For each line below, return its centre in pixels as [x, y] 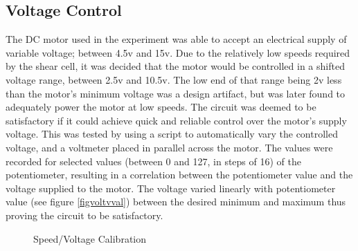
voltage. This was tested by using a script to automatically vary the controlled [172, 134]
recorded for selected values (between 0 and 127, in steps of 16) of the [153, 161]
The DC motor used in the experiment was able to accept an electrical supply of [176, 39]
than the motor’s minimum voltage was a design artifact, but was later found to [176, 93]
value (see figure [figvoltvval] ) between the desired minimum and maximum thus [176, 202]
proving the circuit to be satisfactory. [84, 215]
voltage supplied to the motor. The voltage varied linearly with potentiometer [171, 188]
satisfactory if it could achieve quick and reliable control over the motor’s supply [176, 120]
